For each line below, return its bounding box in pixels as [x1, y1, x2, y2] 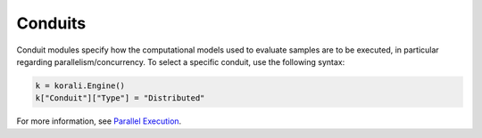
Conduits [16, 13, 87, 33]
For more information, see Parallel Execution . [16, 116, 182, 126]
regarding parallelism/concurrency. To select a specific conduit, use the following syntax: [16, 56, 345, 67]
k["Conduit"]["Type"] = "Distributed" [35, 93, 205, 103]
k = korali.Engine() [35, 80, 125, 91]
